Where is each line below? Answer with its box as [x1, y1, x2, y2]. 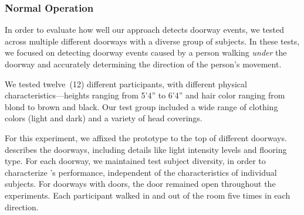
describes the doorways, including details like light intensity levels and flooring [5, 143, 287, 155]
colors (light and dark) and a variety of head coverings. [5, 112, 202, 124]
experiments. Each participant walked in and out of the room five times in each [5, 189, 291, 201]
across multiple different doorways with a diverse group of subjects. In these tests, [5, 35, 300, 47]
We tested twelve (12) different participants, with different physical [5, 77, 247, 90]
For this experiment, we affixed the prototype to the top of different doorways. [5, 131, 287, 144]
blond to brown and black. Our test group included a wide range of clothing [5, 100, 278, 112]
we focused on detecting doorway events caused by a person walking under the [5, 46, 287, 59]
